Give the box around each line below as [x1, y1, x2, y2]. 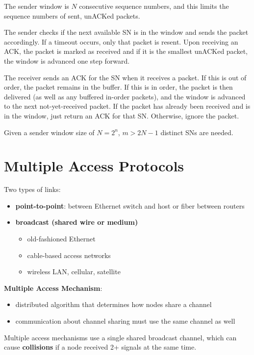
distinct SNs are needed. [160, 127, 233, 137]
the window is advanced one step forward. [4, 55, 130, 66]
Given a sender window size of [4, 127, 95, 137]
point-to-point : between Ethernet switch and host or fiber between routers [15, 200, 245, 211]
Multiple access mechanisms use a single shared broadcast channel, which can [4, 332, 237, 342]
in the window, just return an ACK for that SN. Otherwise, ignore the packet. [4, 110, 239, 120]
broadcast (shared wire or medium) [15, 217, 138, 227]
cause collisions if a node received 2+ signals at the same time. [4, 342, 197, 352]
